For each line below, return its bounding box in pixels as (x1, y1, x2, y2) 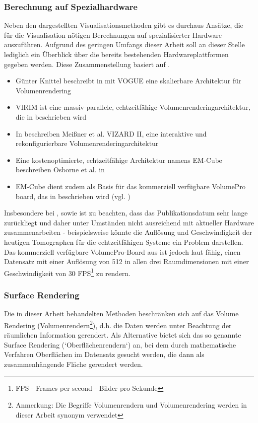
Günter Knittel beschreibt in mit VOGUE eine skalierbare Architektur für (15, 75, 242, 86)
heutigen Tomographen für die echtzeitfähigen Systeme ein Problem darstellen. (4, 236, 243, 247)
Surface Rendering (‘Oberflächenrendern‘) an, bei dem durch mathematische (4, 339, 236, 350)
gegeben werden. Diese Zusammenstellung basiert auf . (4, 59, 170, 69)
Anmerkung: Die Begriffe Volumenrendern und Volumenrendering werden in (15, 399, 247, 410)
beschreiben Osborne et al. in (15, 164, 105, 175)
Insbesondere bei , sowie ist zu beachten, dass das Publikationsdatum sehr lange (4, 208, 248, 218)
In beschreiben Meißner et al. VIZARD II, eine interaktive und (15, 128, 207, 139)
